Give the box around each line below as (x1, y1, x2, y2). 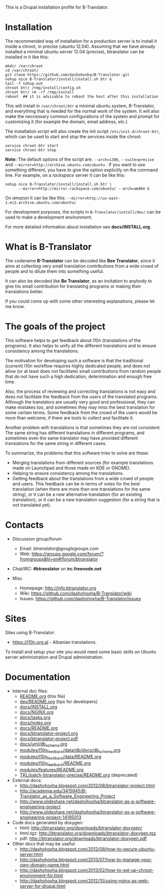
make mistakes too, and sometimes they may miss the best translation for (5, 404, 155, 410)
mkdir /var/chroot (5, 63, 43, 69)
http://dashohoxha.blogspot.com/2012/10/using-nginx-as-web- (19, 878, 150, 884)
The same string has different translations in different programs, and (5, 430, 145, 436)
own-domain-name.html (19, 862, 69, 868)
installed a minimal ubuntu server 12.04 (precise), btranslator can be (5, 48, 145, 54)
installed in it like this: (5, 54, 49, 60)
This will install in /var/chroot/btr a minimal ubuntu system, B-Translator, (5, 103, 155, 109)
